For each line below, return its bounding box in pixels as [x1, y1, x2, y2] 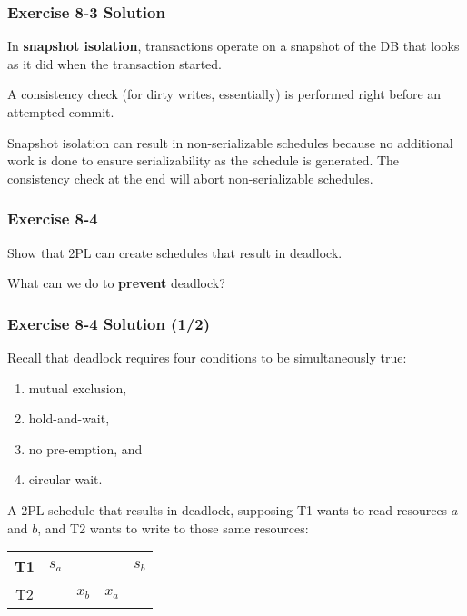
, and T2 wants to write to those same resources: [37, 518, 309, 537]
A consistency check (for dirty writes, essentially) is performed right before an [7, 84, 442, 104]
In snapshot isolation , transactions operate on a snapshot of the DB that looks [7, 36, 460, 55]
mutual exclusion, [28, 378, 127, 397]
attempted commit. [7, 103, 114, 121]
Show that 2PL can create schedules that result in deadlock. [7, 243, 343, 262]
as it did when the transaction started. [7, 54, 222, 73]
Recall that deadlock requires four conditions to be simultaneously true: [7, 348, 407, 366]
